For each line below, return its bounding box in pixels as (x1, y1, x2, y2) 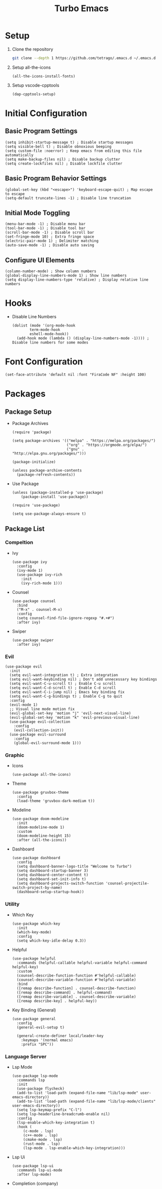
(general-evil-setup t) (16, 1025, 65, 1030)
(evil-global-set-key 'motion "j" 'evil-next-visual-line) (9, 711, 131, 716)
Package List (5, 524, 45, 533)
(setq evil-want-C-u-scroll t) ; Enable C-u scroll (9, 681, 116, 686)
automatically (5, 152, 34, 158)
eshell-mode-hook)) (30, 332, 69, 337)
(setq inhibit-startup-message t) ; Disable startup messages (5, 140, 133, 145)
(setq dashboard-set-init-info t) (16, 877, 86, 882)
